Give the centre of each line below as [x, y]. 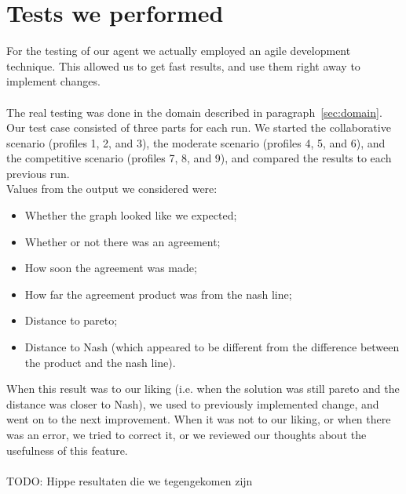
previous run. [38, 173]
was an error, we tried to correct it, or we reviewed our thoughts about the [187, 434]
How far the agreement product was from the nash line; [158, 294]
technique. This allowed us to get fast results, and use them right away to [183, 65]
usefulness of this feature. [67, 450]
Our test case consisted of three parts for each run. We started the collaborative [199, 127]
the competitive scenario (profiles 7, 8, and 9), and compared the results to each [199, 158]
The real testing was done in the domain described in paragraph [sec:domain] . [194, 112]
